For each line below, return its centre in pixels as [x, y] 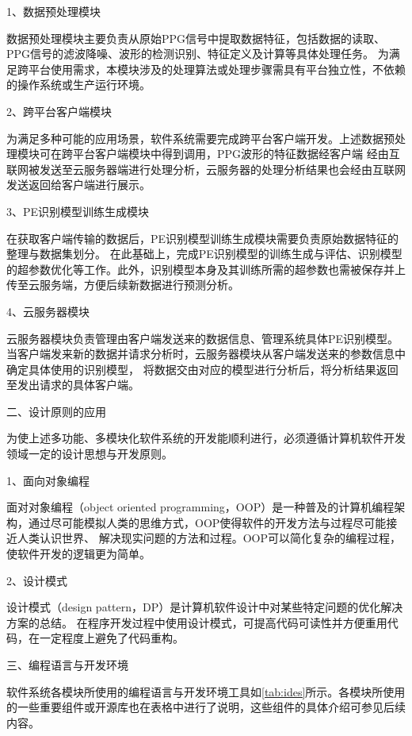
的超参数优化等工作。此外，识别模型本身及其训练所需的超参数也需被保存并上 [206, 269]
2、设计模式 [37, 580]
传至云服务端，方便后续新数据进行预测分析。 [123, 285]
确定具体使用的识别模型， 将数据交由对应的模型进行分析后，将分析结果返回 [202, 369]
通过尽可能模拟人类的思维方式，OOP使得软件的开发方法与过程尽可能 [207, 522]
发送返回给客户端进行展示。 [78, 185]
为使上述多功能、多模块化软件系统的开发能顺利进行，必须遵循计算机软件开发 [206, 438]
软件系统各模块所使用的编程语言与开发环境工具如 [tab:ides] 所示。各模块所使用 [206, 691]
